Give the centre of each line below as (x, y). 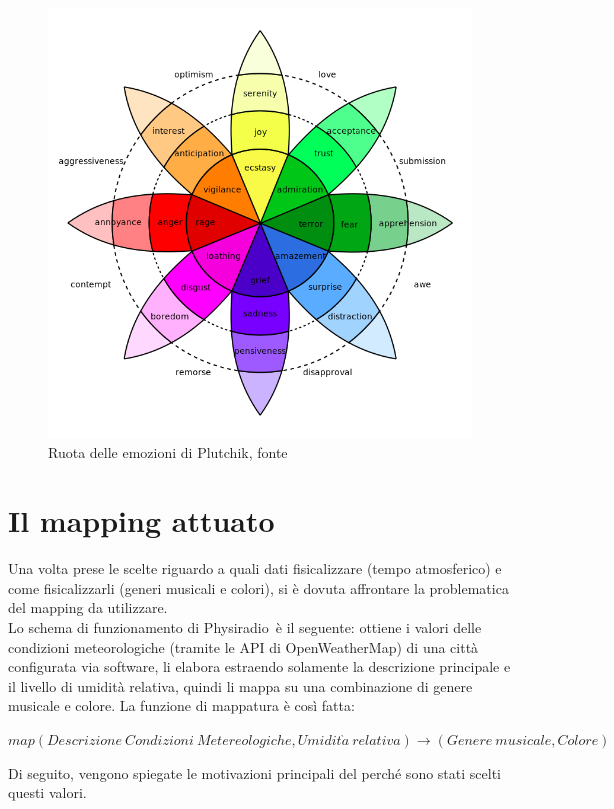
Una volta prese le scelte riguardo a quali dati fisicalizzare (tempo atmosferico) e (255, 568)
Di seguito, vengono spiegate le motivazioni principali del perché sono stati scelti (254, 772)
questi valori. (47, 792)
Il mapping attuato (141, 520)
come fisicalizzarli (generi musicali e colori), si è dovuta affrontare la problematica (258, 587)
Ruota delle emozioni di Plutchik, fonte (168, 451)
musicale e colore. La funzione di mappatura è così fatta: (181, 705)
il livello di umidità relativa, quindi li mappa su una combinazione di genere (240, 685)
